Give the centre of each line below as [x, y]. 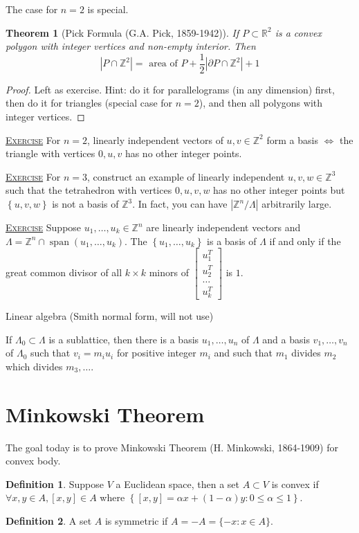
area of [163, 64]
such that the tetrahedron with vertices [89, 190]
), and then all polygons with [261, 103]
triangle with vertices [50, 153]
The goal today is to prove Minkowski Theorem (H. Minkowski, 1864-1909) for [172, 447]
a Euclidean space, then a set [177, 484]
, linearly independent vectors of [155, 139]
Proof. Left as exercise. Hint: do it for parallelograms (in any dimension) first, [170, 89]
